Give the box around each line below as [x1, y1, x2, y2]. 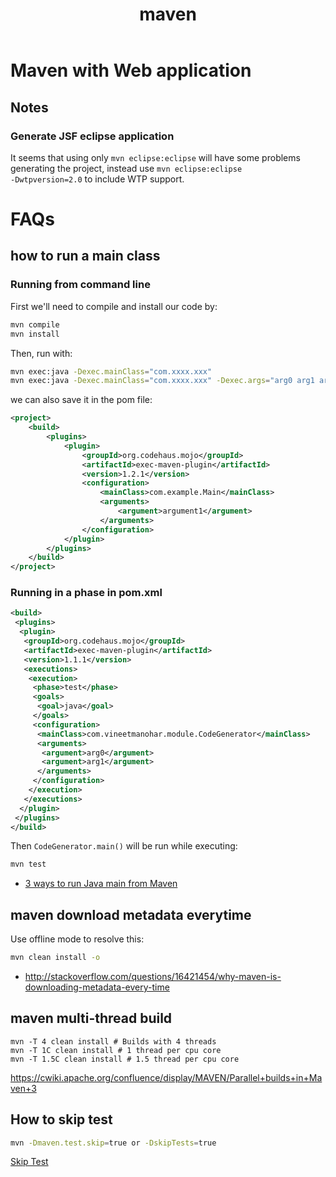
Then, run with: [10, 347, 73, 359]
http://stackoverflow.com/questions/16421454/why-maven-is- [24, 970, 282, 982]
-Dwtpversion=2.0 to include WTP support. [10, 173, 185, 185]
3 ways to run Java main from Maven [24, 878, 178, 890]
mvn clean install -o [10, 953, 101, 963]
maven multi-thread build [10, 1010, 173, 1027]
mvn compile [10, 319, 60, 330]
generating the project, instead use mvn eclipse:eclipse [10, 162, 243, 174]
